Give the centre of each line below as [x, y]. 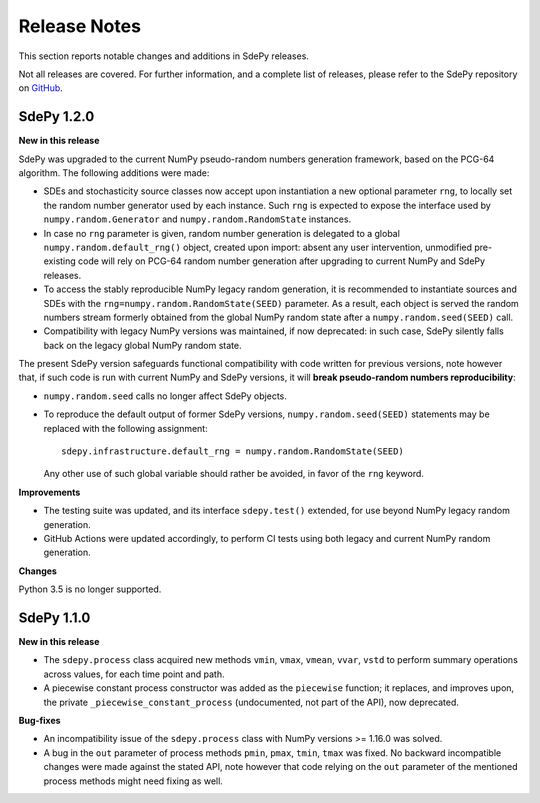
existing [60, 261]
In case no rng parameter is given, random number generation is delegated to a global [221, 233]
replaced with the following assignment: [126, 428]
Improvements [49, 492]
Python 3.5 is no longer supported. [90, 589]
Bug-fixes [39, 721]
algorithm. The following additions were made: [114, 173]
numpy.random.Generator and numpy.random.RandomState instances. [197, 219]
